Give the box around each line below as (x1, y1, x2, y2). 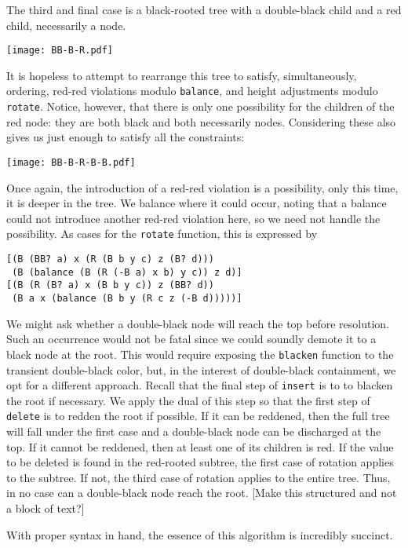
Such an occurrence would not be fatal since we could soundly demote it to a (6, 331, 377, 347)
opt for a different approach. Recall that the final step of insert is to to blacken (6, 377, 393, 393)
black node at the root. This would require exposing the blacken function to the (6, 345, 394, 362)
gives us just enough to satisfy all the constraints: (6, 129, 245, 145)
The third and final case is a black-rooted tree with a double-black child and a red (6, 2, 402, 17)
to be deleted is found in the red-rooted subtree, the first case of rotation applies (6, 454, 394, 470)
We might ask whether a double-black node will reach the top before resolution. (6, 315, 389, 331)
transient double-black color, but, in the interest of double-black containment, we (6, 361, 396, 378)
